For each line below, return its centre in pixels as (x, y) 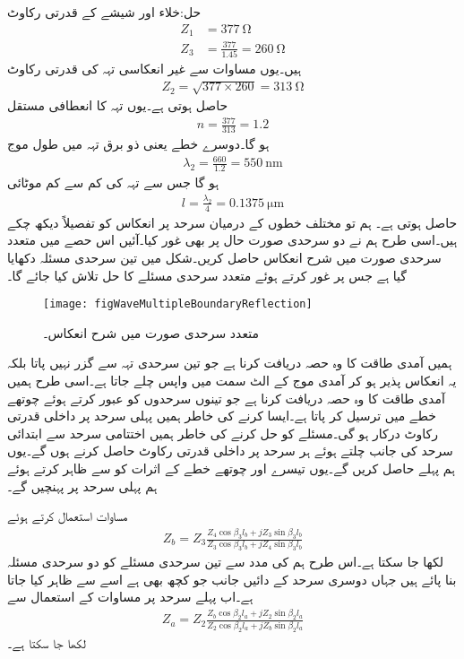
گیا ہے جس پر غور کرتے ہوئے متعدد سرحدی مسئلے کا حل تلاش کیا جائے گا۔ (207, 275)
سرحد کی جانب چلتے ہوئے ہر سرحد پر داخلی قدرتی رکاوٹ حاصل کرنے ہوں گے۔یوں (230, 451)
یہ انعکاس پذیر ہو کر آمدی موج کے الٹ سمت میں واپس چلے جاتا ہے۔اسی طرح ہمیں (232, 380)
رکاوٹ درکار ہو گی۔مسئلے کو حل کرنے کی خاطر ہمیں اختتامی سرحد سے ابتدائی (223, 433)
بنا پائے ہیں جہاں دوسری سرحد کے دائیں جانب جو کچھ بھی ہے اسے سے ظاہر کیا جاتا (232, 579)
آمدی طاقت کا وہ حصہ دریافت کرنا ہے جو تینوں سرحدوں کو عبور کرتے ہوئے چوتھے (226, 398)
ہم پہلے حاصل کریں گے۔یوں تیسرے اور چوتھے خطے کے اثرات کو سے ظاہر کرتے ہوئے (231, 468)
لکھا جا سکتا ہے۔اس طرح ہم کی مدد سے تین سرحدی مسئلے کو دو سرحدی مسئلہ (225, 562)
